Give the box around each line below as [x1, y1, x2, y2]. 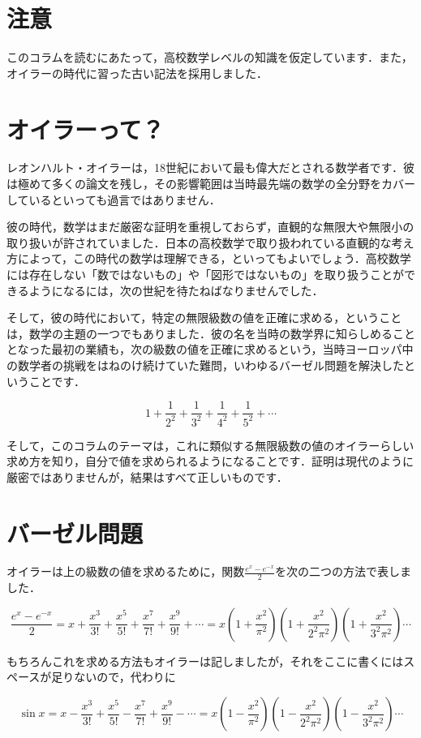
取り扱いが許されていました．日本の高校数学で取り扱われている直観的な [6, 234, 392, 251]
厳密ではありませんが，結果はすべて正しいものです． [6, 468, 288, 485]
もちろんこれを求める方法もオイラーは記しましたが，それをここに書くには [6, 652, 404, 669]
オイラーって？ [6, 112, 165, 145]
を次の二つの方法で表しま [275, 563, 412, 580]
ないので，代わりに [74, 668, 176, 685]
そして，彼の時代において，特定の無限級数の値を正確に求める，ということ [6, 309, 402, 326]
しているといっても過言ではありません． [6, 191, 221, 208]
